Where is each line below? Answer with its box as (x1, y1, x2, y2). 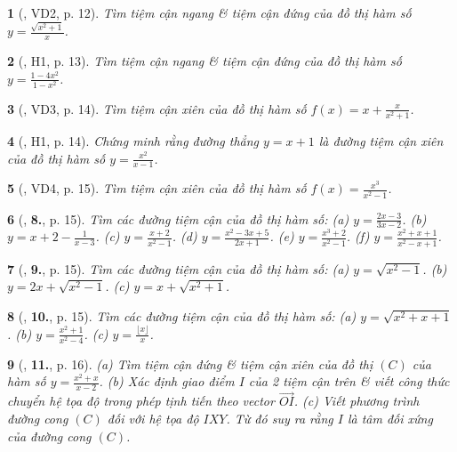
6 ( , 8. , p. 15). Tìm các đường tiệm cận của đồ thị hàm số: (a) (7, 209, 349, 228)
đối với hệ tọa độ (107, 409, 199, 427)
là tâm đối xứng (347, 409, 433, 427)
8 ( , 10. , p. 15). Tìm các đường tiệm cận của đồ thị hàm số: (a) (7, 306, 357, 325)
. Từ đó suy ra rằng (226, 409, 333, 427)
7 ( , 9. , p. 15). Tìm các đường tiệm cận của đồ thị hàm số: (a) (7, 259, 349, 278)
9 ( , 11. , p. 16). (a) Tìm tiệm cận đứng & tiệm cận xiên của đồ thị (7, 354, 373, 373)
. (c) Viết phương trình (293, 391, 420, 410)
